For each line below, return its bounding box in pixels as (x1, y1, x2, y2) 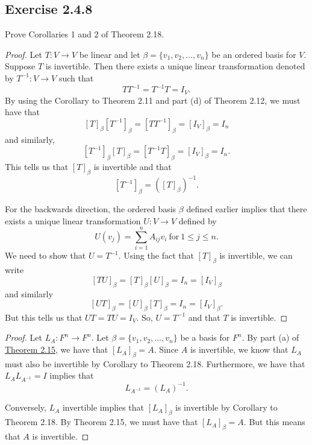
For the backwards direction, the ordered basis (5, 203, 176, 215)
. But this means (243, 415, 305, 428)
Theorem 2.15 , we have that (5, 343, 108, 356)
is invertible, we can (219, 249, 293, 262)
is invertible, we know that (190, 343, 289, 356)
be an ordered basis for (211, 48, 296, 60)
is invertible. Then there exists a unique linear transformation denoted (45, 60, 305, 72)
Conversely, (5, 401, 46, 414)
